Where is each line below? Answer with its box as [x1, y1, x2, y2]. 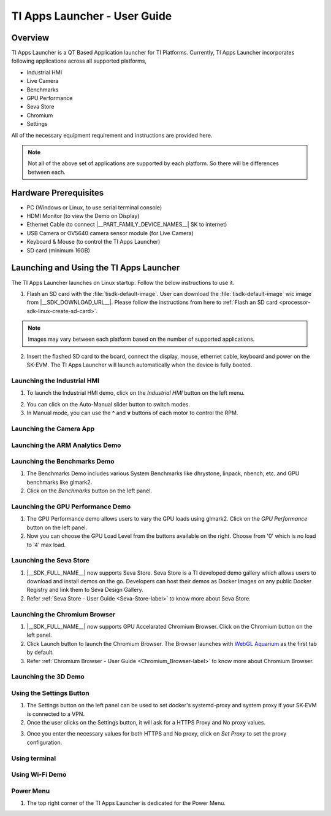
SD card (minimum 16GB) [26, 246, 90, 254]
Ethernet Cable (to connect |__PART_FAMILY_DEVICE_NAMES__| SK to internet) [26, 221, 227, 228]
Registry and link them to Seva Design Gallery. [26, 586, 143, 594]
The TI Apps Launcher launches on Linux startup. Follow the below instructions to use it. [11, 279, 235, 286]
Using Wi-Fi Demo [11, 771, 67, 779]
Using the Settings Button [11, 688, 89, 697]
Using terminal [11, 754, 56, 763]
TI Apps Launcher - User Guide [11, 9, 172, 23]
